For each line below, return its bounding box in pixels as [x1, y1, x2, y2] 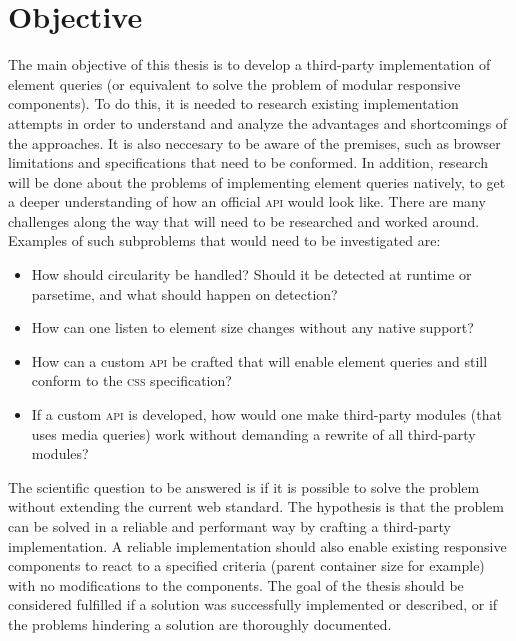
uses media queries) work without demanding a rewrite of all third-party [31, 423, 476, 444]
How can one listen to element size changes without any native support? [31, 317, 474, 338]
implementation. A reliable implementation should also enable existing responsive [8, 535, 507, 556]
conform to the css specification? [31, 370, 232, 391]
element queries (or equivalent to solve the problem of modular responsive [8, 73, 461, 94]
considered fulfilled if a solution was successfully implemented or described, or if [8, 594, 498, 615]
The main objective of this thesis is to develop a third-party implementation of [8, 54, 491, 75]
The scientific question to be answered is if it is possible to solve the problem [8, 476, 480, 497]
